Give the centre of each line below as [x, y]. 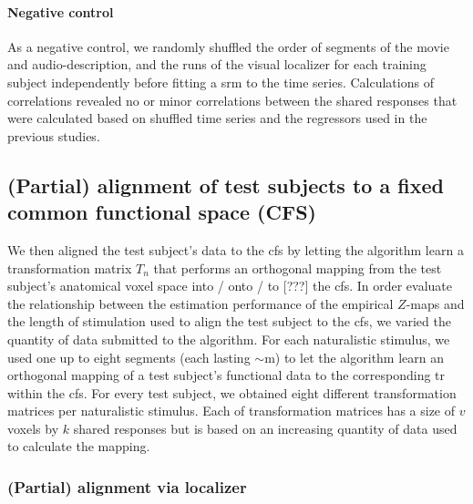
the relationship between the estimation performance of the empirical [201, 303]
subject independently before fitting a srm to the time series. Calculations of [221, 82]
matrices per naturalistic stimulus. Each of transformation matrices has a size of [231, 411]
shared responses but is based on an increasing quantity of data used [265, 428]
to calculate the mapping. [79, 446]
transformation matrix [70, 267]
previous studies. [54, 135]
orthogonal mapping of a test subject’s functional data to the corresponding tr [226, 375]
